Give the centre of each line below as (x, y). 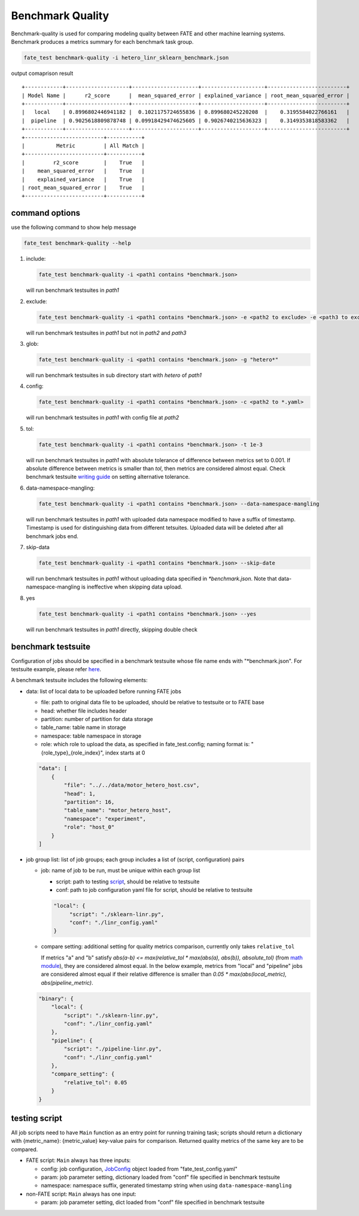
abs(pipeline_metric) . (67, 982)
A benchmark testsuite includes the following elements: (79, 680)
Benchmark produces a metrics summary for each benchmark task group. (102, 41)
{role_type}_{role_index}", (72, 753)
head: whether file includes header (84, 711)
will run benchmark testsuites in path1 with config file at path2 (103, 418)
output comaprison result (42, 73)
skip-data (38, 547)
